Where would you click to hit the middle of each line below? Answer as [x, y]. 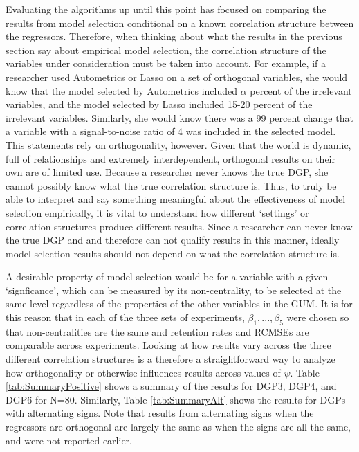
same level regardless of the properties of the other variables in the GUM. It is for [179, 304]
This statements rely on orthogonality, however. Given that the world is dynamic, [178, 144]
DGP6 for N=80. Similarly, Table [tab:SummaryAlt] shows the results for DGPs [176, 399]
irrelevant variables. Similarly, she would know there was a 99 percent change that [179, 117]
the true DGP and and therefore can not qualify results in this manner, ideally [173, 240]
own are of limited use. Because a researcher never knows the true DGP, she [167, 172]
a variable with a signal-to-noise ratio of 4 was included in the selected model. [171, 131]
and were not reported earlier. [69, 440]
